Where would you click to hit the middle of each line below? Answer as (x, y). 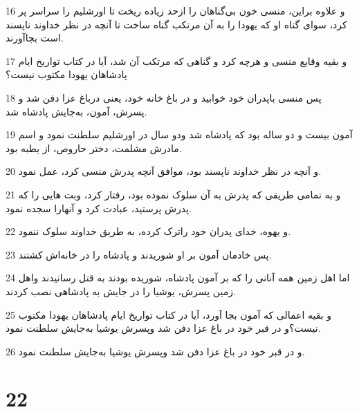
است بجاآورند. (35, 38)
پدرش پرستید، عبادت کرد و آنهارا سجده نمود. (99, 208)
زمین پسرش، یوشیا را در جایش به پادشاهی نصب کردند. (121, 291)
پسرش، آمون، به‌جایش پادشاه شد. (76, 111)
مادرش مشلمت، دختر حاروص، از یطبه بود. (94, 148)
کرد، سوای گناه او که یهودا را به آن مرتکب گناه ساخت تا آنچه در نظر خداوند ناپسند (176, 24)
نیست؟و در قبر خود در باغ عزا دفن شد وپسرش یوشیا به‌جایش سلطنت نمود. (163, 328)
